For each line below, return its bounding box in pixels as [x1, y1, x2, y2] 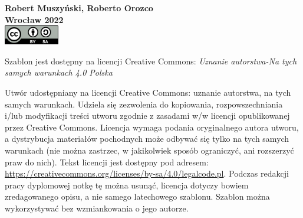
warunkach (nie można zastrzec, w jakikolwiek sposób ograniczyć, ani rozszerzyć [5, 144, 294, 156]
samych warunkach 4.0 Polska [5, 66, 113, 79]
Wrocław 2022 [5, 13, 64, 25]
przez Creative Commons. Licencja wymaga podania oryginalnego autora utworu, [5, 121, 299, 133]
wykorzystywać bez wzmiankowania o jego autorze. [5, 201, 189, 214]
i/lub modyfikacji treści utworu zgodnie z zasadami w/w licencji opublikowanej [5, 109, 290, 122]
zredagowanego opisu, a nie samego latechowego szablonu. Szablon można [5, 190, 270, 203]
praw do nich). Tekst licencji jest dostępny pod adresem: [5, 155, 209, 168]
